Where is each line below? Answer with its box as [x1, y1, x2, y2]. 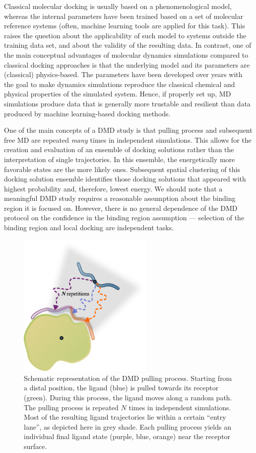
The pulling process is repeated [24, 402, 119, 412]
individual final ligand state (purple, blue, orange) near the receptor [24, 431, 231, 442]
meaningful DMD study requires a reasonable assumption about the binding [4, 193, 236, 203]
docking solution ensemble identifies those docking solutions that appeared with [4, 174, 246, 184]
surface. [24, 441, 47, 451]
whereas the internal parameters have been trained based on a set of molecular [4, 10, 243, 21]
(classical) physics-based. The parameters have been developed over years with [4, 69, 243, 80]
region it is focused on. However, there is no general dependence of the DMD [4, 202, 238, 213]
